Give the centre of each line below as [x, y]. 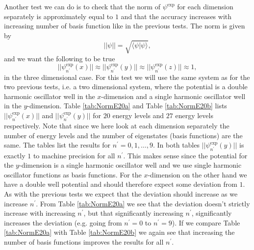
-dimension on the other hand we [197, 174]
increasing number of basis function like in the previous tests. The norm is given [125, 26]
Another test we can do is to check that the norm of [82, 6]
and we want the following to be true [60, 58]
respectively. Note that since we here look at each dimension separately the [117, 126]
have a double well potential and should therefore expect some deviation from [121, 184]
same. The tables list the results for [57, 145]
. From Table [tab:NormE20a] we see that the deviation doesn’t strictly [143, 203]
